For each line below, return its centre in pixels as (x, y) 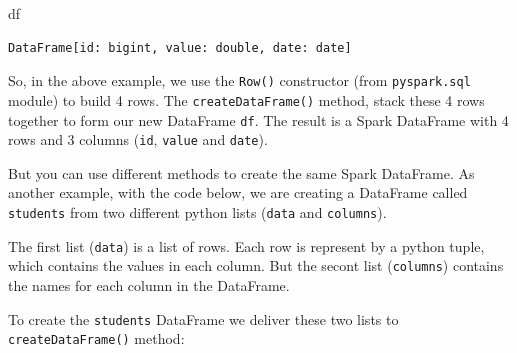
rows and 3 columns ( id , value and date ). (138, 139)
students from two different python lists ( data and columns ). (197, 212)
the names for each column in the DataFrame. (149, 284)
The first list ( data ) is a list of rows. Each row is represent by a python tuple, (246, 245)
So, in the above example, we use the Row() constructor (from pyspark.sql (239, 80)
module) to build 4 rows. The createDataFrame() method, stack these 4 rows (246, 99)
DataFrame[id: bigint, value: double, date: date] (180, 47)
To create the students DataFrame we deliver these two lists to (203, 318)
